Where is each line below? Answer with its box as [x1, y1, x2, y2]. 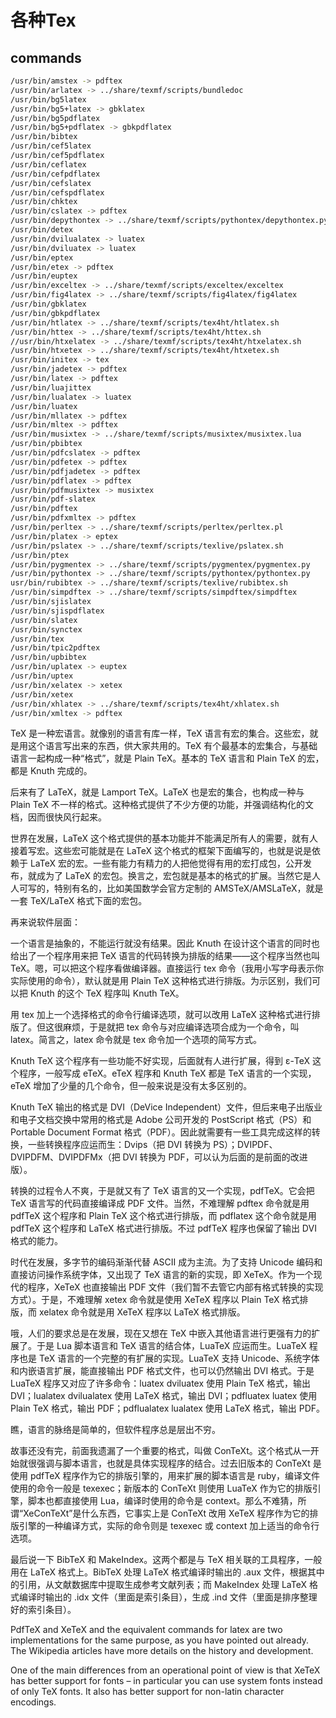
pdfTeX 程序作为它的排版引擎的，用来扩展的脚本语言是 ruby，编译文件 [29, 1470, 321, 1482]
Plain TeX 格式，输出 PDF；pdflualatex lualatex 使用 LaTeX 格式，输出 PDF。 [10, 1402, 326, 1415]
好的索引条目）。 [10, 1604, 77, 1616]
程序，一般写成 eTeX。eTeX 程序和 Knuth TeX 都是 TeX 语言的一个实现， [18, 1067, 317, 1080]
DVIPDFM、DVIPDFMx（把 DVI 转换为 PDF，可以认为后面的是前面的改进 [10, 1151, 308, 1163]
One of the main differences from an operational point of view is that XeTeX [10, 1664, 321, 1676]
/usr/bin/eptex [10, 252, 74, 263]
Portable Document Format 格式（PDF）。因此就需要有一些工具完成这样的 [10, 1126, 312, 1138]
